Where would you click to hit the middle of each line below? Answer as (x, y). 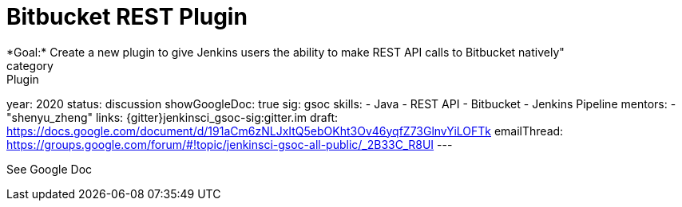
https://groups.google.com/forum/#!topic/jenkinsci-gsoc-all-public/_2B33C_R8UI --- (230, 144)
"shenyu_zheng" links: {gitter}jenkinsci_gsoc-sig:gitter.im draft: (172, 117)
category (30, 65)
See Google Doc (50, 169)
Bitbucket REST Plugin (127, 17)
